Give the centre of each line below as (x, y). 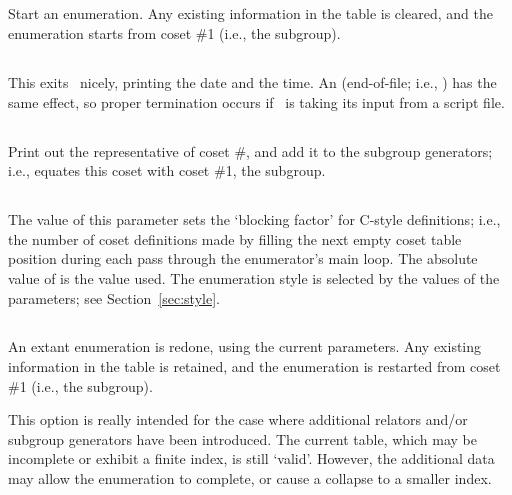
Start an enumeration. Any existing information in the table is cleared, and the (250, 13)
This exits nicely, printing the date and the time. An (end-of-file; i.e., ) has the (252, 81)
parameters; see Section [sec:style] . (114, 297)
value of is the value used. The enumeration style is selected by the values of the (254, 277)
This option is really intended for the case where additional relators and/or (238, 419)
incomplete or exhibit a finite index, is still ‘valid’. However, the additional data (251, 458)
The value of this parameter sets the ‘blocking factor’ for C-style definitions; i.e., (254, 219)
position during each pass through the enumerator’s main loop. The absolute (243, 258)
